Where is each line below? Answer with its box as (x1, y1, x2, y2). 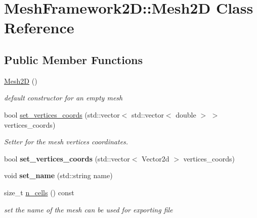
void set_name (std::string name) (4, 170, 113, 181)
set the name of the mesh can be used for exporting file (4, 204, 173, 214)
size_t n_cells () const (4, 187, 74, 197)
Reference (4, 17, 74, 38)
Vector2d (142, 153, 169, 163)
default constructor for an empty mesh (4, 92, 123, 103)
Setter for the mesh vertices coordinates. (4, 136, 128, 147)
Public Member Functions (4, 51, 143, 67)
